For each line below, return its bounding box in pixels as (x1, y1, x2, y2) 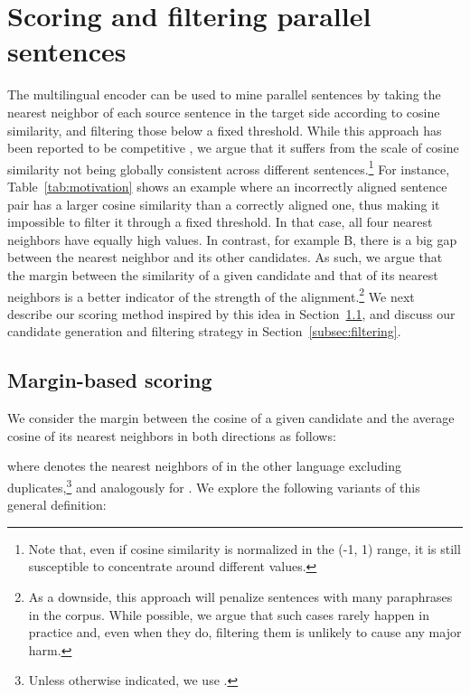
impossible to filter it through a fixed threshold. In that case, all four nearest (7, 212, 433, 231)
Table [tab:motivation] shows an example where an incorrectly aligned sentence (7, 176, 447, 195)
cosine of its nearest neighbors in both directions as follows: (7, 426, 336, 445)
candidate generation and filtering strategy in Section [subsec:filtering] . (7, 322, 401, 341)
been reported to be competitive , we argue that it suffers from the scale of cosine (7, 138, 459, 157)
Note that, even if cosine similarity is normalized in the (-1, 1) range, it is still (28, 539, 461, 558)
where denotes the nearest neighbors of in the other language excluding (7, 456, 401, 475)
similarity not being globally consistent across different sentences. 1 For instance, (7, 156, 450, 178)
